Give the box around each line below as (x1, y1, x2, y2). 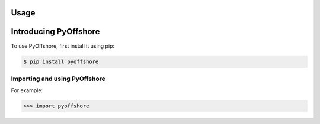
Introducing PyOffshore (11, 27, 100, 37)
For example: (11, 87, 43, 94)
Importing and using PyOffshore (11, 74, 106, 83)
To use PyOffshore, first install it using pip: (11, 42, 115, 50)
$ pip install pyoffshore (23, 58, 99, 65)
